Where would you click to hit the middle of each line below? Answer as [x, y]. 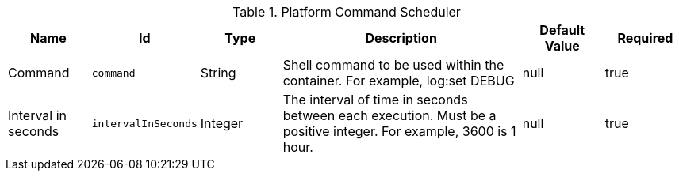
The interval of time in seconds [375, 100]
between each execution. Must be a [389, 115]
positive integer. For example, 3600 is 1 [399, 131]
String [218, 73]
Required [645, 38]
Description [401, 38]
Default [562, 30]
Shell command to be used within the [393, 65]
